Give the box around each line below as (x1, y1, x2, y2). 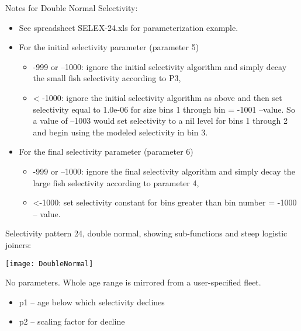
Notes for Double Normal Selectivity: (5, 2, 138, 13)
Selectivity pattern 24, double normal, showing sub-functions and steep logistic (5, 227, 288, 239)
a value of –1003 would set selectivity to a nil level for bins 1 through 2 (33, 114, 288, 127)
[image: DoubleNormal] (5, 259, 94, 268)
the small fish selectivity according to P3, (33, 72, 181, 84)
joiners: (5, 238, 32, 250)
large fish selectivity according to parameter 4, (33, 176, 199, 189)
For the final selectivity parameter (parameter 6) (19, 145, 193, 158)
